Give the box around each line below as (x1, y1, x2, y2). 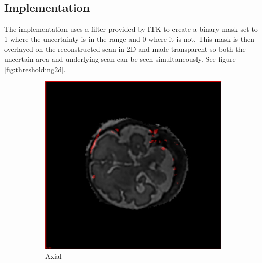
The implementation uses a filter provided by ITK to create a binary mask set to (4, 24, 258, 34)
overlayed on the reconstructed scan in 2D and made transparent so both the (4, 43, 246, 54)
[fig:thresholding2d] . (4, 63, 66, 74)
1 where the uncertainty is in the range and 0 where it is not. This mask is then (4, 33, 254, 44)
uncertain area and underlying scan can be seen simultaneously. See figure (4, 53, 236, 64)
